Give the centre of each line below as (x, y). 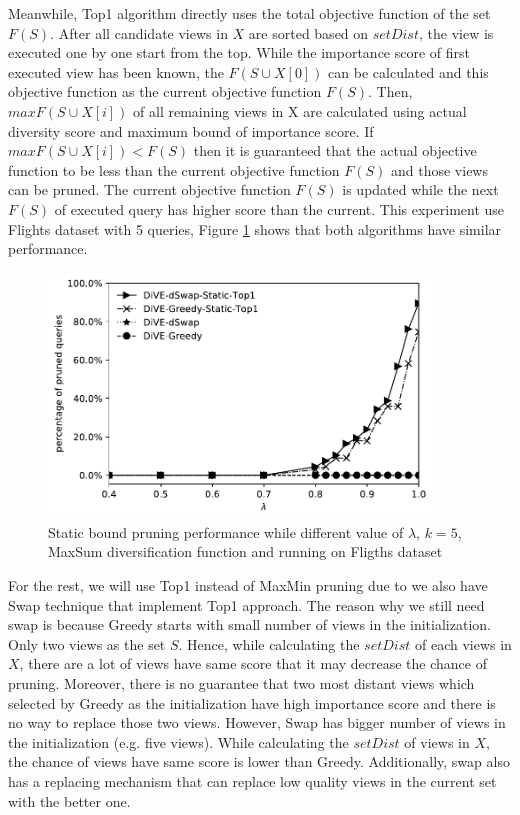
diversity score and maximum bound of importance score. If (191, 130)
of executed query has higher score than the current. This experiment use (279, 208)
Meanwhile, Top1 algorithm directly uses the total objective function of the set (249, 13)
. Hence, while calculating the (269, 643)
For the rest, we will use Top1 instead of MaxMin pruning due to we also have (248, 584)
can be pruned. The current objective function (149, 189)
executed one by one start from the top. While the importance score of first (239, 52)
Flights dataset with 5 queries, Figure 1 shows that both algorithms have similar (255, 228)
